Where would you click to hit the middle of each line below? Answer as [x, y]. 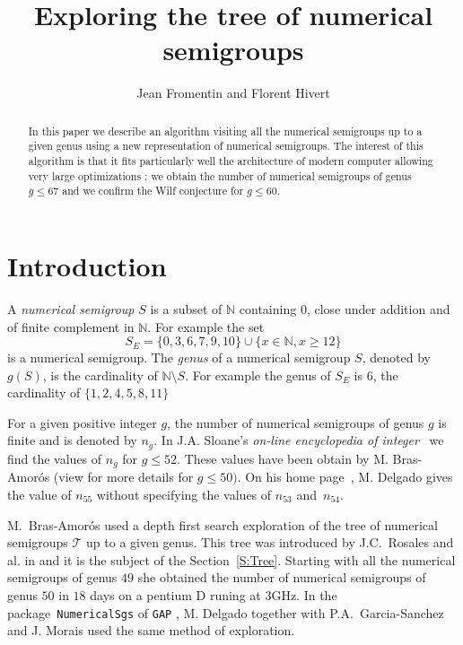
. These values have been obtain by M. [283, 458]
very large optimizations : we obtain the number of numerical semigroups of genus [220, 175]
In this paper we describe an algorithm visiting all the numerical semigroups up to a [225, 131]
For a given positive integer [82, 422]
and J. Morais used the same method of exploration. [151, 630]
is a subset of [186, 308]
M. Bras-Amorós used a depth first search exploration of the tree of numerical [223, 524]
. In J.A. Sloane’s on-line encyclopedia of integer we [299, 440]
